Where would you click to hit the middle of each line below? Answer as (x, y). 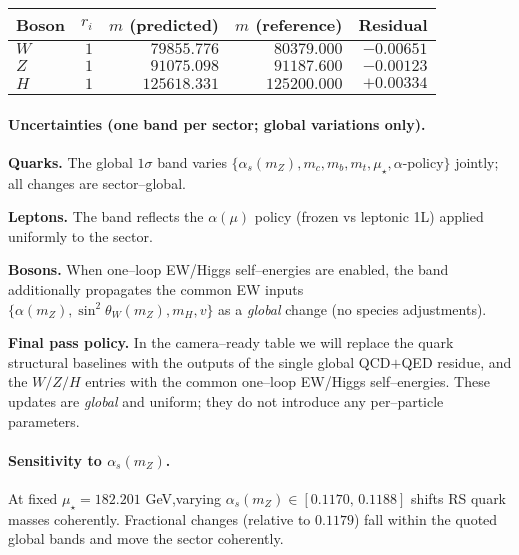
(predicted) (174, 24)
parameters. (44, 420)
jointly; (477, 161)
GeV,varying (183, 497)
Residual (393, 24)
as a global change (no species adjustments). (352, 308)
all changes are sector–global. (97, 182)
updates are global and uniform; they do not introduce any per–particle (226, 400)
